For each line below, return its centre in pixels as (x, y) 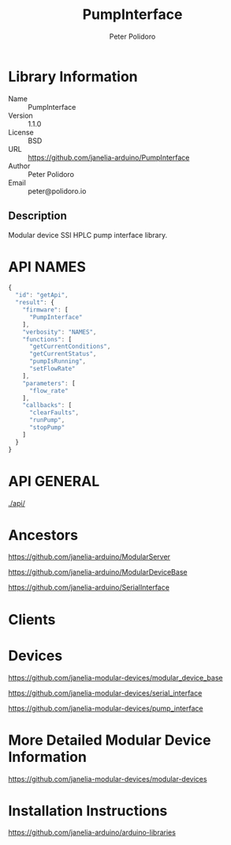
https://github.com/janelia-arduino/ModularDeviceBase (98, 572)
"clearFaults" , (54, 413)
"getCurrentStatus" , (63, 354)
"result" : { (35, 303)
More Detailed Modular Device (110, 740)
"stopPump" (47, 428)
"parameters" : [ (49, 383)
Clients (32, 619)
